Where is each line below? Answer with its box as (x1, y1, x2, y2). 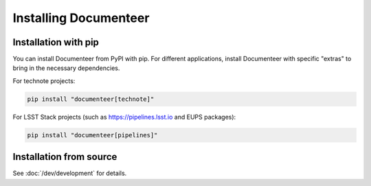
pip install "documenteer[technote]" (27, 95, 155, 103)
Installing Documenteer (12, 10, 150, 25)
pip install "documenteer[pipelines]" (27, 131, 158, 139)
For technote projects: (12, 76, 76, 85)
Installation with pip (12, 36, 100, 48)
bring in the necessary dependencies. (12, 64, 120, 72)
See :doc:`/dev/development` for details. (12, 169, 127, 178)
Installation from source (12, 151, 117, 163)
